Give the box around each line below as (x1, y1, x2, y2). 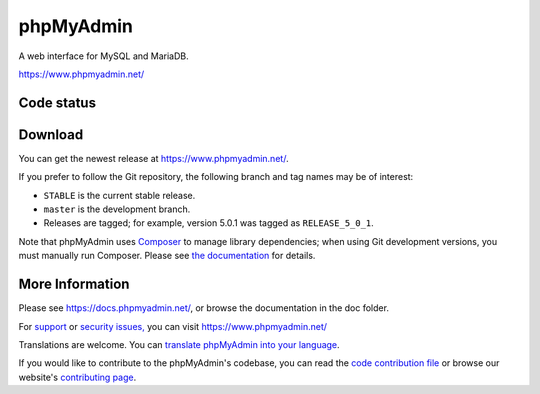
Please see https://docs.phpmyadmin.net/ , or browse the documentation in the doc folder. (18, 302, 390, 314)
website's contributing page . (18, 371, 137, 383)
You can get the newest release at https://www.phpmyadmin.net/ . (18, 152, 289, 164)
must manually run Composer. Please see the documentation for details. (18, 250, 316, 262)
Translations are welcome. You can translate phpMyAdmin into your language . (18, 338, 340, 350)
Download (18, 126, 84, 143)
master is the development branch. (43, 203, 191, 215)
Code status (18, 94, 97, 111)
